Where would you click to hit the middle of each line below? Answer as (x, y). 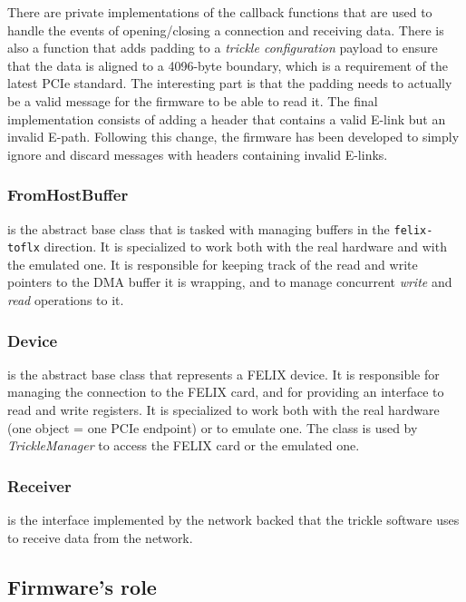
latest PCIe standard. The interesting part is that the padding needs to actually (230, 83)
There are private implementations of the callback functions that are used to (220, 12)
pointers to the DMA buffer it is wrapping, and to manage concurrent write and (230, 282)
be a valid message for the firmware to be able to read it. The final (193, 100)
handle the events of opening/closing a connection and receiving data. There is (226, 30)
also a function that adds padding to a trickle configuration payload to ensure (223, 48)
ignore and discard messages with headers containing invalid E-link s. (198, 154)
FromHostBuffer (68, 195)
